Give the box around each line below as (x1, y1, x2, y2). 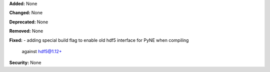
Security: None (9, 60, 41, 66)
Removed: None (9, 28, 43, 34)
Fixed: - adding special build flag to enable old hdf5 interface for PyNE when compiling (9, 37, 189, 43)
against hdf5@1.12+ (21, 48, 62, 54)
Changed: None (9, 10, 42, 16)
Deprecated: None (9, 19, 48, 25)
